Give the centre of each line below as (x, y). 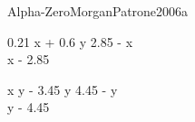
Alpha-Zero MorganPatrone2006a (98, 11)
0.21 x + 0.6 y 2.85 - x (70, 41)
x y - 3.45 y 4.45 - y (63, 89)
